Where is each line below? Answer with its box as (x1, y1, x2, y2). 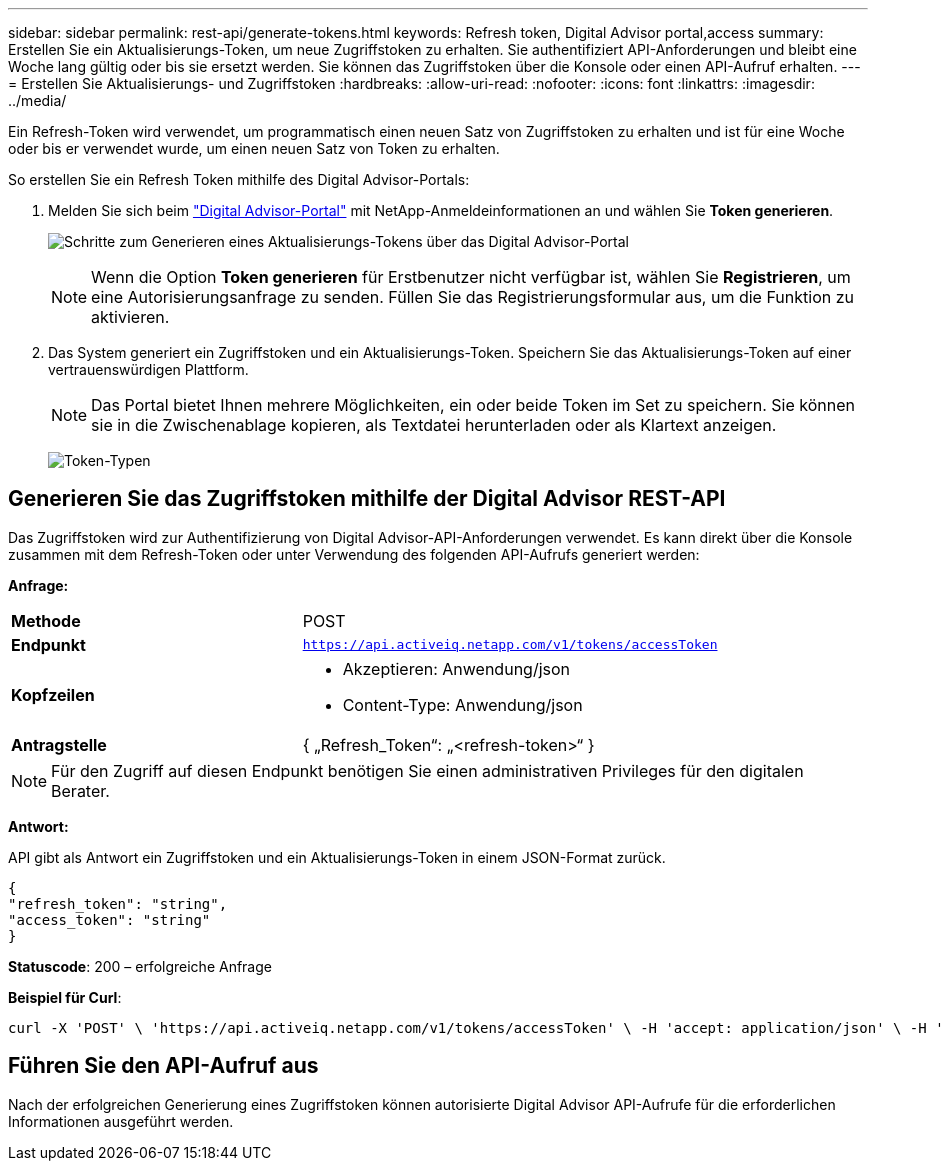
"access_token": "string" (8, 911, 211, 928)
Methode (11, 610, 81, 631)
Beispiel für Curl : (8, 988, 122, 1006)
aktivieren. (91, 307, 170, 327)
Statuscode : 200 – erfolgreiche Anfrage (8, 957, 272, 975)
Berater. (51, 780, 110, 801)
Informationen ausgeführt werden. (8, 1112, 234, 1130)
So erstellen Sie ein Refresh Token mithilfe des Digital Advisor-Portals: (8, 171, 470, 188)
